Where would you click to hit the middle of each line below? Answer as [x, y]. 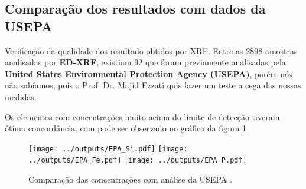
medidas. [21, 96]
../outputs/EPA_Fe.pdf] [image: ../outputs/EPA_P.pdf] [138, 160]
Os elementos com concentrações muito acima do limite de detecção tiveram [142, 116]
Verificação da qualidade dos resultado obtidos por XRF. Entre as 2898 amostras [151, 50]
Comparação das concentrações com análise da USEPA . [130, 179]
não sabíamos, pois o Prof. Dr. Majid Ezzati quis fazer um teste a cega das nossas [153, 85]
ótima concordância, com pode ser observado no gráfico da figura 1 [126, 128]
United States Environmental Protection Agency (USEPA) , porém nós [149, 73]
